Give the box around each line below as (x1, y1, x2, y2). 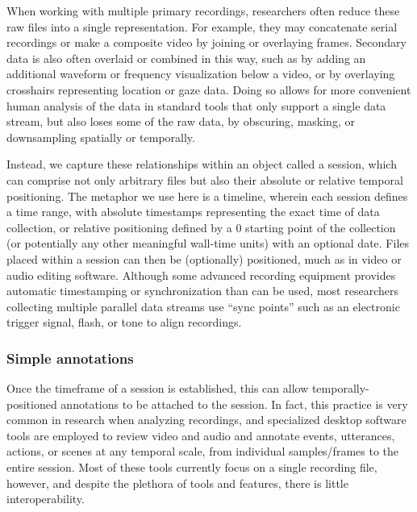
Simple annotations (6, 348, 134, 368)
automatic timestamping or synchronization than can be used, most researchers (6, 282, 398, 299)
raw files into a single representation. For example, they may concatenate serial (6, 18, 398, 35)
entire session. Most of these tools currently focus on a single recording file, (6, 459, 377, 476)
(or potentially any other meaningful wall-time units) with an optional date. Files (6, 235, 410, 252)
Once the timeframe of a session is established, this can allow (6, 380, 309, 397)
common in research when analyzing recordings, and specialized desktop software (6, 411, 407, 428)
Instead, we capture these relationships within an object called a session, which (6, 156, 397, 173)
